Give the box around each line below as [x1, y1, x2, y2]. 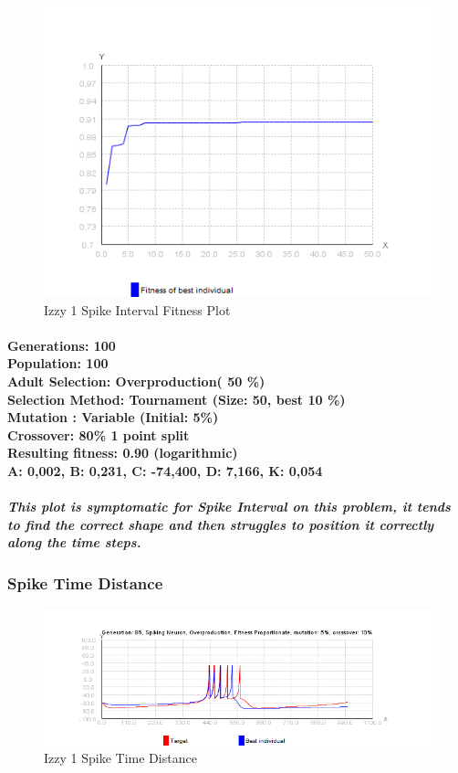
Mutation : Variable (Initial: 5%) [7, 408, 219, 427]
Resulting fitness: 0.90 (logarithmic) [7, 443, 238, 462]
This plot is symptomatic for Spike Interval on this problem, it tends [7, 497, 451, 516]
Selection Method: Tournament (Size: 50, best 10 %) [7, 389, 346, 408]
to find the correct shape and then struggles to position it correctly [7, 514, 434, 534]
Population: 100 [7, 354, 109, 373]
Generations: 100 [7, 335, 116, 355]
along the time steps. [7, 533, 141, 552]
